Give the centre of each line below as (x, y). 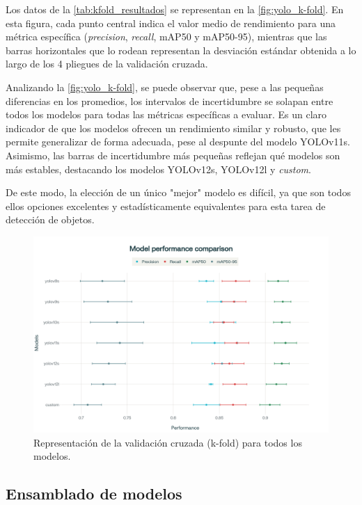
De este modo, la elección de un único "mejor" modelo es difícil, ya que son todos (178, 192)
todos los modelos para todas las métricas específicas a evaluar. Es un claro (166, 114)
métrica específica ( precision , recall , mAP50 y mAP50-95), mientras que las (166, 37)
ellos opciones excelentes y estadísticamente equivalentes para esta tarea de (166, 206)
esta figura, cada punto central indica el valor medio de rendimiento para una (171, 23)
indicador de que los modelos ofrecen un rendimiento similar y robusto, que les (173, 128)
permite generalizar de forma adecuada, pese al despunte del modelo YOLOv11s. (178, 142)
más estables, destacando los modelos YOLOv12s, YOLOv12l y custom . (158, 169)
